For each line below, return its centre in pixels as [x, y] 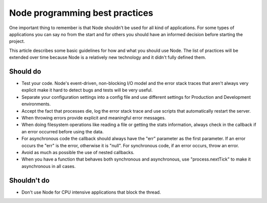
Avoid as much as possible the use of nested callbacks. [78, 152]
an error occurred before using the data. [63, 131]
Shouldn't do [29, 180]
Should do [25, 71]
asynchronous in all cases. [49, 166]
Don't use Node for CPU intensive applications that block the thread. [91, 192]
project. [17, 41]
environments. [36, 104]
